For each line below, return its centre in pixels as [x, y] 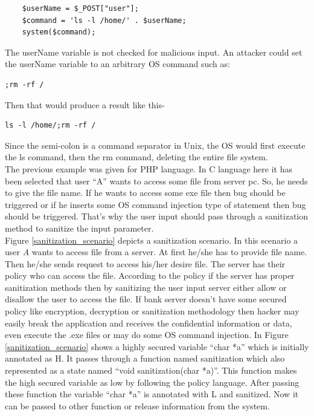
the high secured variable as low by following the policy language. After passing [152, 382]
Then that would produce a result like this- [85, 104]
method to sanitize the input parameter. [79, 228]
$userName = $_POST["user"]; [80, 8]
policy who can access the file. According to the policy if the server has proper [150, 275]
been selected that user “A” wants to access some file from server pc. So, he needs [156, 180]
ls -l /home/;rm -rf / [50, 125]
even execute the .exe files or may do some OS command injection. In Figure [147, 335]
